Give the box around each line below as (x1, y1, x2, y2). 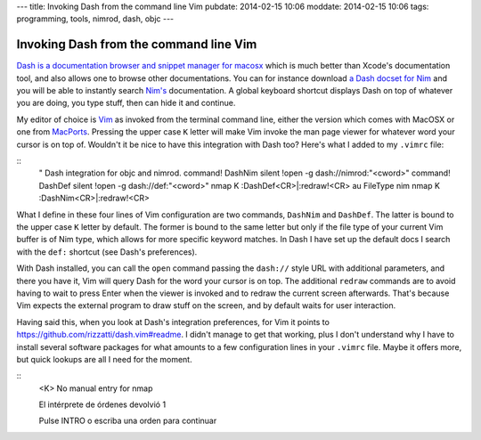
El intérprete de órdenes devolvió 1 (38, 399, 167, 410)
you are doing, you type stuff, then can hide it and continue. (16, 98, 236, 109)
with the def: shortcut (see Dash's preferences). (16, 246, 198, 257)
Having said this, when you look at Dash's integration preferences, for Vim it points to (16, 316, 330, 327)
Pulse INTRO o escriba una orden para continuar (38, 415, 217, 427)
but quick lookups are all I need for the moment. (16, 354, 192, 364)
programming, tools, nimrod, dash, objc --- (16, 13, 175, 24)
